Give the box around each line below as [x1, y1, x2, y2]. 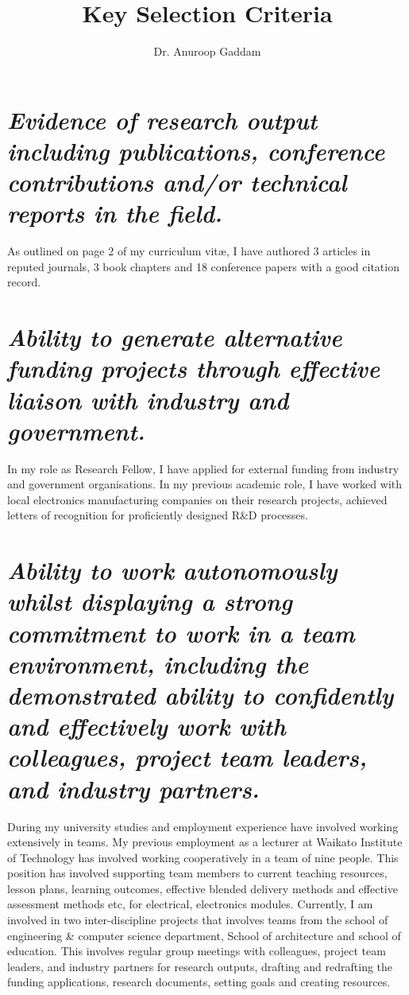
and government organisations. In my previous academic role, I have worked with [7, 476, 403, 492]
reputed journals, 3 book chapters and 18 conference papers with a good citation [7, 258, 399, 274]
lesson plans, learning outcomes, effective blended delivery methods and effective [7, 880, 398, 896]
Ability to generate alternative [7, 321, 342, 354]
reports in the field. [7, 196, 222, 230]
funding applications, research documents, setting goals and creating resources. [7, 974, 391, 990]
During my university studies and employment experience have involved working [7, 818, 399, 834]
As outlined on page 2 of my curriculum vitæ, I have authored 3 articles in [7, 243, 371, 259]
